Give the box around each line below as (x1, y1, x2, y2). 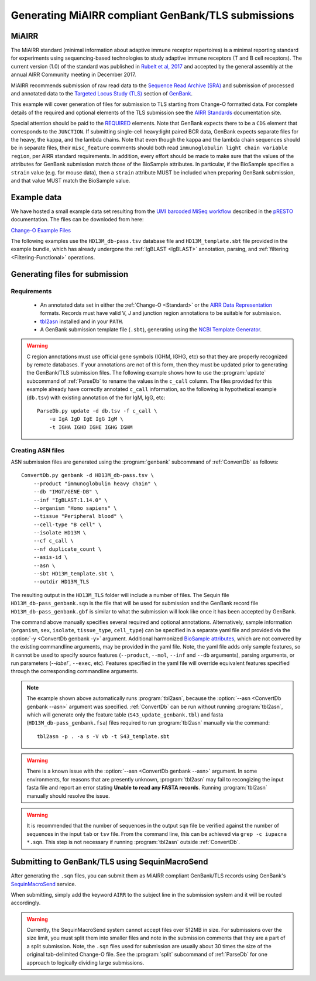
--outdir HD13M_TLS (33, 578, 90, 585)
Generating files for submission (11, 269, 129, 279)
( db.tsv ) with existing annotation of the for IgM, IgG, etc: (26, 394, 166, 401)
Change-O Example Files (11, 227, 71, 234)
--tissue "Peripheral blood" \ (33, 513, 123, 520)
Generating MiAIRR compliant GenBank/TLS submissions (11, 9, 295, 22)
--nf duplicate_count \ (33, 546, 102, 553)
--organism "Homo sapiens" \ (33, 505, 117, 512)
